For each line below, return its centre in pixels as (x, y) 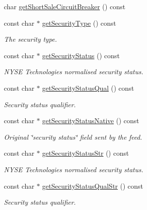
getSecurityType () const (79, 23)
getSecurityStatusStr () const (86, 153)
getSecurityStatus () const (81, 55)
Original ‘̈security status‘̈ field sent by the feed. (73, 137)
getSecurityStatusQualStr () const (93, 186)
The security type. (31, 39)
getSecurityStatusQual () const (88, 88)
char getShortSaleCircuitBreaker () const (65, 6)
